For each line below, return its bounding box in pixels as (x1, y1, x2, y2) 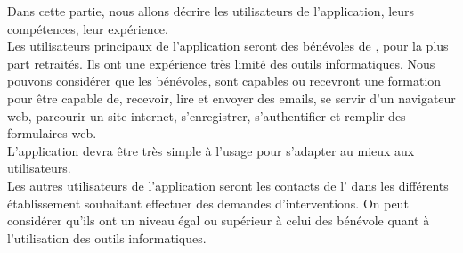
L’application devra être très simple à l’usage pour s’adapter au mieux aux (7, 141, 415, 159)
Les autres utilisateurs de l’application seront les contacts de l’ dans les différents (7, 175, 449, 194)
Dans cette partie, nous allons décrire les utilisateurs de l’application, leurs (7, 2, 415, 20)
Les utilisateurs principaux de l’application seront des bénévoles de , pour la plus (7, 37, 449, 55)
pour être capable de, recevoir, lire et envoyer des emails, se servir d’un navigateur (7, 88, 456, 107)
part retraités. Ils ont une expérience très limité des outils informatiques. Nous (7, 53, 435, 72)
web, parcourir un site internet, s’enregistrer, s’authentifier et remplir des (7, 106, 406, 125)
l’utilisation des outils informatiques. (7, 228, 207, 247)
